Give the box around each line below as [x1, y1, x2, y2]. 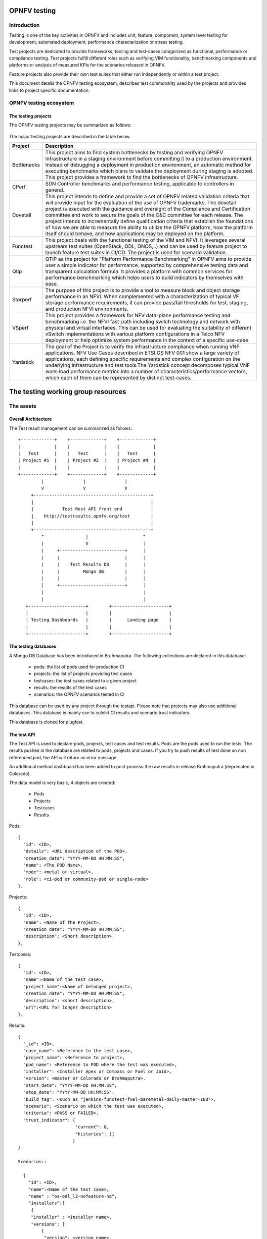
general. [45, 186, 65, 193]
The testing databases [9, 643, 57, 649]
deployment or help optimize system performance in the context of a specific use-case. [45, 337, 250, 344]
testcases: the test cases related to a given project [34, 677, 137, 683]
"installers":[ [28, 1200, 65, 1206]
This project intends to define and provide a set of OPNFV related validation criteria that [45, 193, 250, 200]
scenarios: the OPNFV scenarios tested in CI [34, 691, 125, 697]
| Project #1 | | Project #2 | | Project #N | [18, 457, 156, 463]
